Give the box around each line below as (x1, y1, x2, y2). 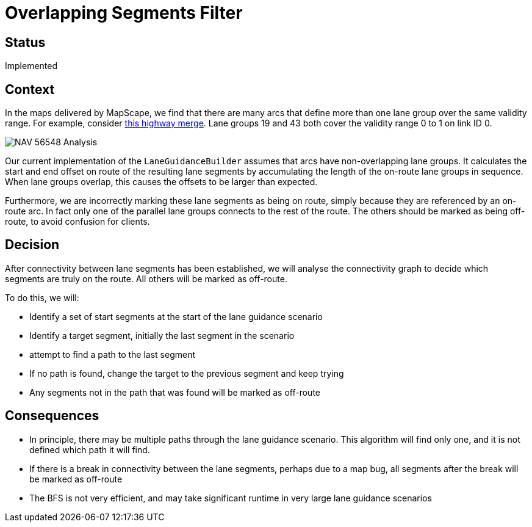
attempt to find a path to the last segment (29, 349, 196, 360)
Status (5, 34, 46, 50)
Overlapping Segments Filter (5, 2, 243, 23)
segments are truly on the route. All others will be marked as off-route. (5, 273, 287, 284)
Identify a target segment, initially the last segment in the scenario (29, 330, 295, 341)
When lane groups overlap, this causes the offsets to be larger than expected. (5, 176, 318, 187)
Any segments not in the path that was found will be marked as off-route (29, 387, 321, 398)
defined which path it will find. (29, 444, 150, 455)
